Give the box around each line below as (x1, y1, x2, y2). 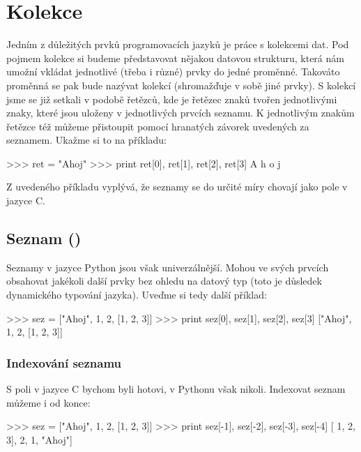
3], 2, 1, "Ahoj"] (6, 432, 72, 446)
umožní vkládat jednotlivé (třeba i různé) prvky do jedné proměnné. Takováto (6, 64, 340, 79)
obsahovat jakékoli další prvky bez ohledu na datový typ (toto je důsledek (6, 273, 322, 288)
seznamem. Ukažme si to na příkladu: (6, 133, 167, 147)
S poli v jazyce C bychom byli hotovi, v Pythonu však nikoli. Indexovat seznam (6, 382, 346, 396)
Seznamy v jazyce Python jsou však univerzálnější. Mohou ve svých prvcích (6, 259, 329, 274)
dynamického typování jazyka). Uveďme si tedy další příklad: (6, 287, 267, 302)
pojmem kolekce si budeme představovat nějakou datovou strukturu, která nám (6, 50, 344, 65)
